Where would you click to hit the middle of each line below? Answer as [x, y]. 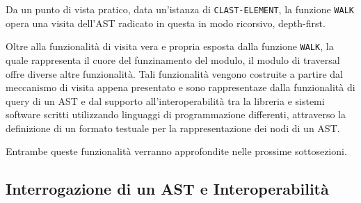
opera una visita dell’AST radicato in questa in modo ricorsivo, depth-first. [166, 23]
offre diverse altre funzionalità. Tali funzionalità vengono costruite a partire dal [174, 73]
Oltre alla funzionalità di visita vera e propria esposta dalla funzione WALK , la [170, 46]
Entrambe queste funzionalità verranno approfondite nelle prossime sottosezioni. [176, 151]
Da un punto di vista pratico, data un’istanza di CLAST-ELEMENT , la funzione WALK [180, 9]
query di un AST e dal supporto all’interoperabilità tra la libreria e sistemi [165, 100]
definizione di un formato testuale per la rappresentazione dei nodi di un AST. [173, 128]
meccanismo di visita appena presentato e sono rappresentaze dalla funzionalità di [180, 87]
